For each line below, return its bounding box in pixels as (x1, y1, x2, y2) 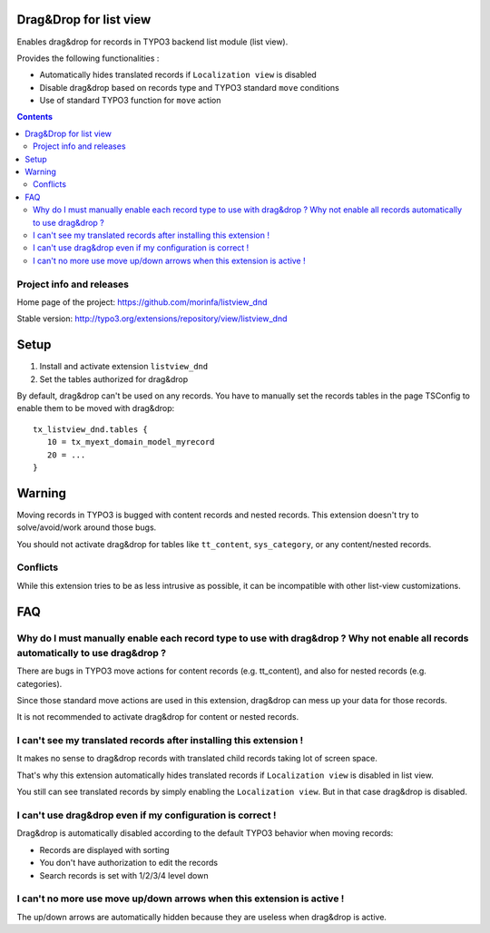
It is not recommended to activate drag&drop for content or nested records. (16, 712, 299, 722)
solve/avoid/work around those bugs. (16, 522, 157, 533)
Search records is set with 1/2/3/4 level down (39, 869, 209, 880)
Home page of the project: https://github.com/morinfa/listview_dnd (16, 296, 268, 308)
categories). (16, 678, 63, 689)
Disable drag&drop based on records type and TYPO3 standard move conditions (39, 82, 339, 93)
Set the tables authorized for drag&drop (39, 373, 189, 385)
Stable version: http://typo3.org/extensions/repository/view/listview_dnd (16, 313, 288, 324)
